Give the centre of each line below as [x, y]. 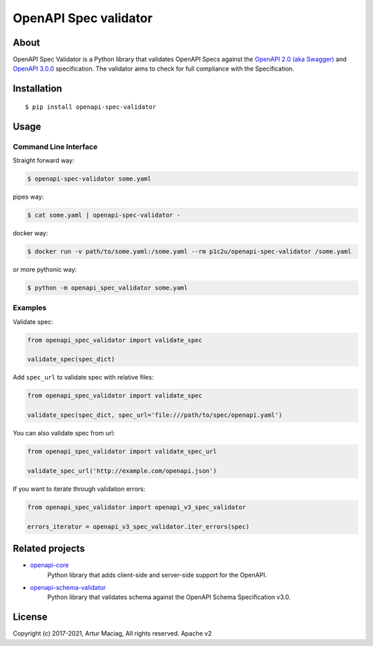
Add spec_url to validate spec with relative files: [83, 377]
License [30, 617]
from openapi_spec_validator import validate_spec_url [122, 451]
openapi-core [49, 565]
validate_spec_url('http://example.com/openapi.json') [122, 470]
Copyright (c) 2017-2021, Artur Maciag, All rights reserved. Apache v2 [112, 634]
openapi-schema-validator [68, 587]
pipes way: [28, 197]
